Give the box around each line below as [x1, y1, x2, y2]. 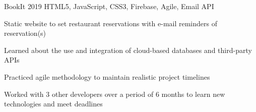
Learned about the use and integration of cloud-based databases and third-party [4, 44, 252, 55]
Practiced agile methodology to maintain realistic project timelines [4, 71, 210, 82]
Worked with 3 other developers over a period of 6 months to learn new [4, 88, 225, 99]
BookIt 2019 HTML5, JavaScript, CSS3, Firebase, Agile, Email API [4, 1, 214, 11]
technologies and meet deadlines [4, 98, 103, 109]
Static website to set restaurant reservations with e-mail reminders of [4, 18, 217, 28]
